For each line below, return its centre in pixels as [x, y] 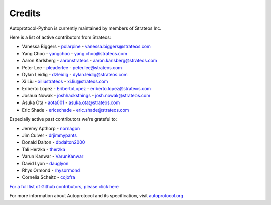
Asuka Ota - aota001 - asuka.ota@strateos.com [71, 102]
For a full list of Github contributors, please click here [64, 186]
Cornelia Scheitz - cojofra [48, 177]
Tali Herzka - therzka [43, 149]
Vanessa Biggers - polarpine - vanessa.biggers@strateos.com [86, 46]
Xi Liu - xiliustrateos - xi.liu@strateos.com [65, 82]
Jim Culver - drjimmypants [49, 135]
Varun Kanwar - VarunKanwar [53, 156]
